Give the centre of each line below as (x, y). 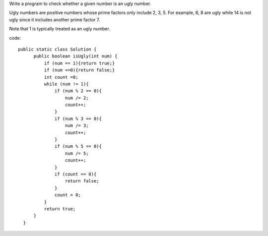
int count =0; (61, 77)
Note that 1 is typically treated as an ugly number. (60, 29)
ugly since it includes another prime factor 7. (55, 19)
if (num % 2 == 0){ (78, 91)
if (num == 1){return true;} (79, 63)
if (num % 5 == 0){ (78, 147)
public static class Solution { (57, 49)
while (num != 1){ (66, 84)
